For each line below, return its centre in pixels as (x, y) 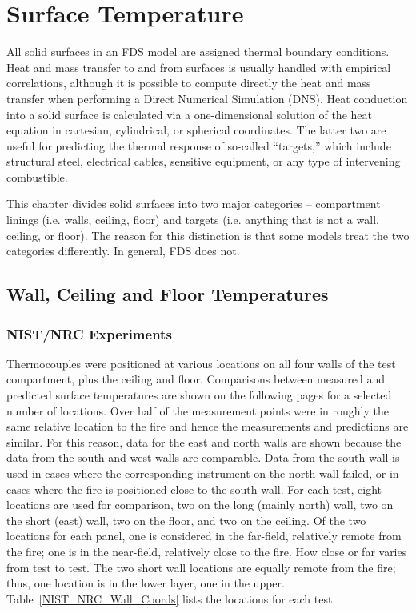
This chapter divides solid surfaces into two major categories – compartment (194, 204)
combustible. (37, 176)
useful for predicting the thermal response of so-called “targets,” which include (199, 145)
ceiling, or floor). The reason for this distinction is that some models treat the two (208, 235)
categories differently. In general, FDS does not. (123, 251)
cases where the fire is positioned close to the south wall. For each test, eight (194, 489)
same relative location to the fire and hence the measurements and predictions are (208, 426)
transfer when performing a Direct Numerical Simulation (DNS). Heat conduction (207, 98)
